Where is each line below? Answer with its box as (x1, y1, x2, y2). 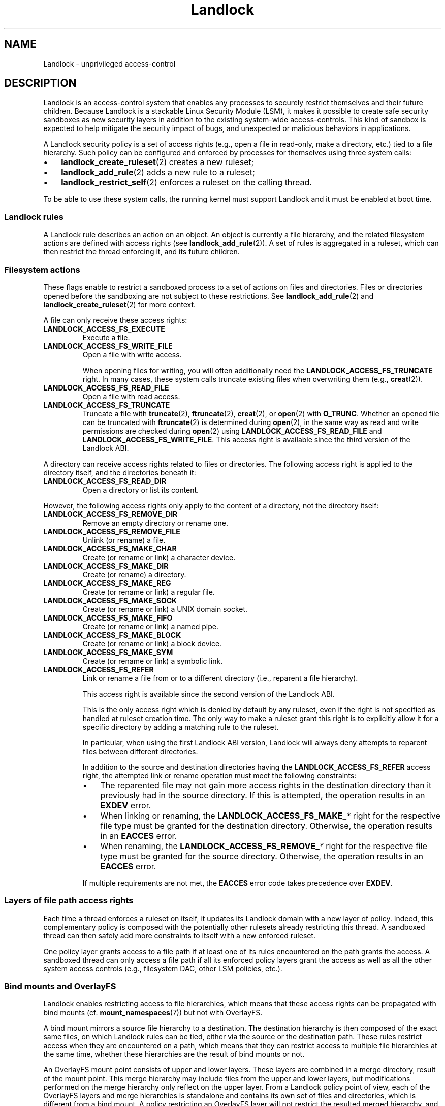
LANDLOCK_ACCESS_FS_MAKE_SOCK (43, 596, 177, 605)
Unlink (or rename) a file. (82, 535, 166, 544)
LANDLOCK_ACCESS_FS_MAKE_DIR (43, 561, 169, 570)
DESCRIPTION (4, 77, 77, 90)
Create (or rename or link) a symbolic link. (82, 656, 223, 665)
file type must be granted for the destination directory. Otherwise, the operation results (100, 820, 433, 831)
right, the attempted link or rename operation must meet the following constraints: (82, 771, 357, 780)
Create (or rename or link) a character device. (82, 552, 236, 562)
